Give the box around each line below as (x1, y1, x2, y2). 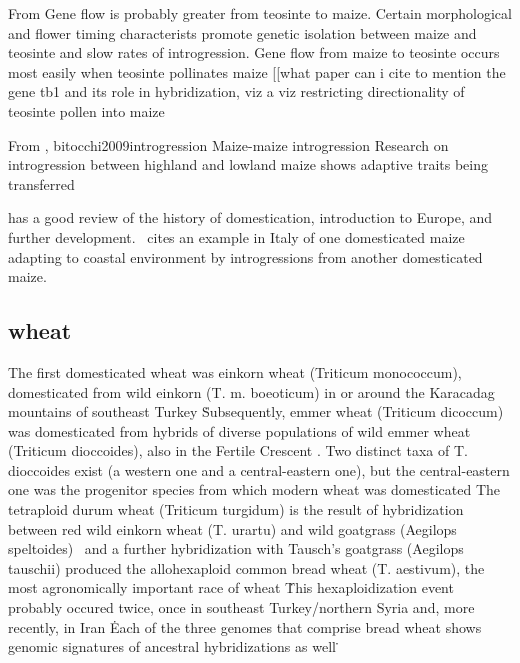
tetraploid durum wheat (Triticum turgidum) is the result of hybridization (8, 499, 464, 520)
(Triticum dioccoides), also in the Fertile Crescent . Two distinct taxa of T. (8, 440, 468, 461)
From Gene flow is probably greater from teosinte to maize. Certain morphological (8, 3, 512, 23)
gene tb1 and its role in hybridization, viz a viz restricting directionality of (8, 81, 465, 102)
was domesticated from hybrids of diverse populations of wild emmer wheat (8, 420, 471, 441)
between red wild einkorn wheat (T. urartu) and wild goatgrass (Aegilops (8, 518, 457, 539)
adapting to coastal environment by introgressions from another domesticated (8, 246, 483, 267)
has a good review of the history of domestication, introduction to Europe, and (8, 207, 493, 228)
